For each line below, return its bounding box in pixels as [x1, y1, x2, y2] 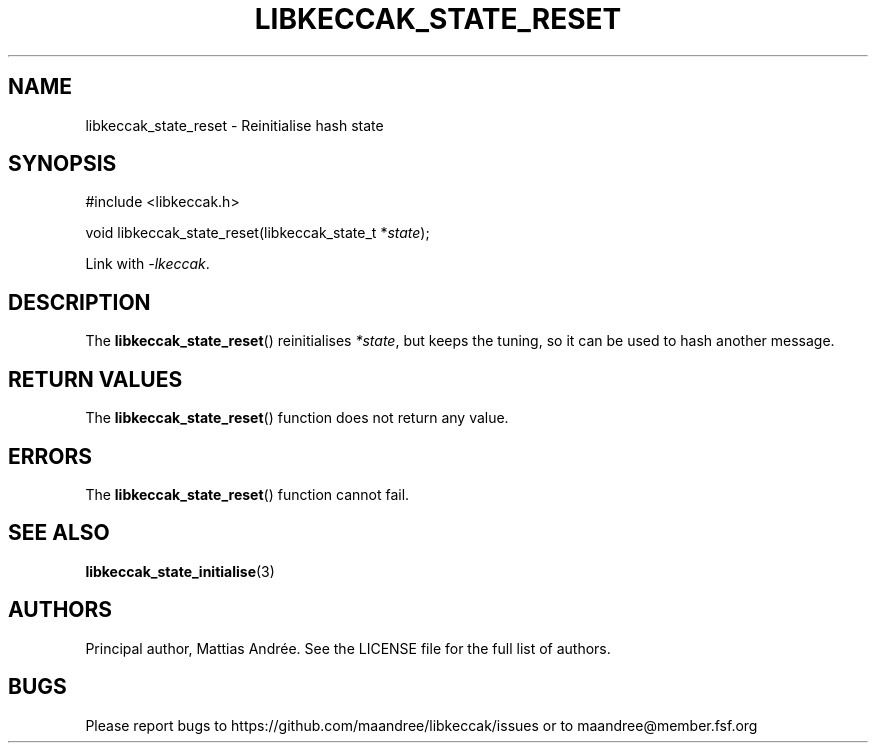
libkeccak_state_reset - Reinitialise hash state [85, 116, 384, 134]
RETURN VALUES [8, 366, 183, 392]
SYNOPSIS [8, 151, 117, 177]
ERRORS [8, 443, 93, 469]
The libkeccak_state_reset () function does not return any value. [85, 409, 509, 427]
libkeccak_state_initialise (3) [85, 562, 275, 580]
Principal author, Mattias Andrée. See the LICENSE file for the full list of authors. [85, 639, 611, 657]
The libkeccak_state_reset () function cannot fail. [85, 485, 410, 503]
